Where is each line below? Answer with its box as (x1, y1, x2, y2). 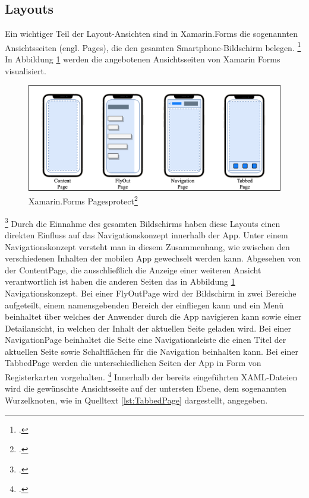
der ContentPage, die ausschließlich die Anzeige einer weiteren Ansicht (5, 263, 261, 276)
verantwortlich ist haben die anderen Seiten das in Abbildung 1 (5, 275, 235, 288)
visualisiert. (5, 64, 46, 77)
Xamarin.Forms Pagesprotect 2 (29, 193, 138, 207)
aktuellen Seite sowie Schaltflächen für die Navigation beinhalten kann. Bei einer (5, 345, 298, 357)
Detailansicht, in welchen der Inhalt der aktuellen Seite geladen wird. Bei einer (5, 322, 292, 334)
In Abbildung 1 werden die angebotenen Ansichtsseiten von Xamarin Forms (5, 53, 280, 65)
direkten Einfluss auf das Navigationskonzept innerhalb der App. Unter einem (5, 228, 288, 241)
